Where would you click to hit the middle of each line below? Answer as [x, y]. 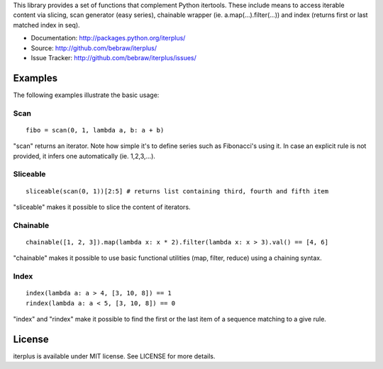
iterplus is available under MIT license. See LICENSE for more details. [114, 356]
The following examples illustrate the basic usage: [86, 95]
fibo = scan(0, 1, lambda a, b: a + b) [95, 130]
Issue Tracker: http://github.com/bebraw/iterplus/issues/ [113, 57]
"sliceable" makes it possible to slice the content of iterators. [102, 207]
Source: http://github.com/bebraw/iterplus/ [94, 48]
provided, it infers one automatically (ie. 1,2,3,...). [84, 156]
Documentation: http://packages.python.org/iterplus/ [108, 38]
